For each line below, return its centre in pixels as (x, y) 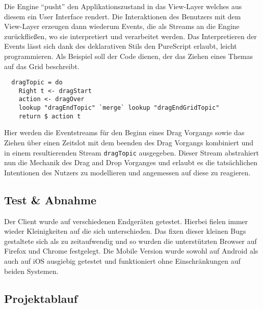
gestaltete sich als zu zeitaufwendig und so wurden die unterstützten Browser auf (130, 241)
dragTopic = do (37, 83)
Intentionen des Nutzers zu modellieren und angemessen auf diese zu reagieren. (127, 172)
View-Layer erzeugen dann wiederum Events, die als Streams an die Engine (122, 26)
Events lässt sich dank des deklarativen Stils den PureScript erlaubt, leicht (121, 46)
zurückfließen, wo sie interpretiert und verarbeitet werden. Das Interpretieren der (130, 36)
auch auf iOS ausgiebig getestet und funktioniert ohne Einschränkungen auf (122, 261)
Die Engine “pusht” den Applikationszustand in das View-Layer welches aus (123, 6)
